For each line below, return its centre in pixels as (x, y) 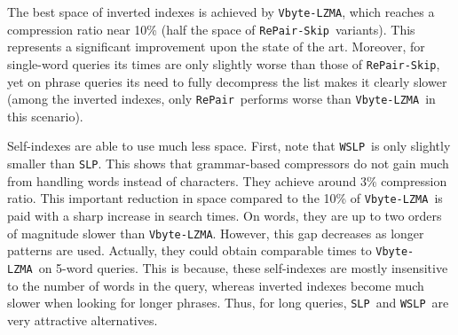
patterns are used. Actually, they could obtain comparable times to (190, 250)
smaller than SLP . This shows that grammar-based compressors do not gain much (228, 164)
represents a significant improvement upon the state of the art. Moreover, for (216, 47)
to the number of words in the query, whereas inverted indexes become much (216, 285)
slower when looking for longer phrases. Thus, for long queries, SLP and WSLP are (228, 303)
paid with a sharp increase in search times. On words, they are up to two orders (225, 215)
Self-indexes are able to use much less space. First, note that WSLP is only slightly (229, 146)
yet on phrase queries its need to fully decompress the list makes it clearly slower (227, 81)
